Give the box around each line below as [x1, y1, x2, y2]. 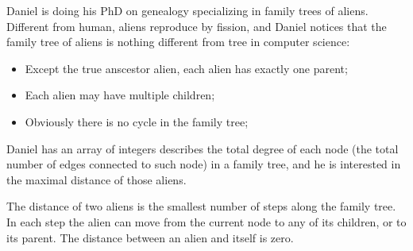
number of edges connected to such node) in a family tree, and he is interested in [6, 156, 401, 172]
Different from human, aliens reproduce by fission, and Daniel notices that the [6, 17, 387, 34]
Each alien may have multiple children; [25, 87, 215, 103]
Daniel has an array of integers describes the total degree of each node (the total [6, 140, 399, 156]
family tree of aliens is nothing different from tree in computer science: [6, 33, 350, 50]
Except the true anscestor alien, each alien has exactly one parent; [25, 60, 348, 76]
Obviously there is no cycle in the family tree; [25, 113, 249, 129]
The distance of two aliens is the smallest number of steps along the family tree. [6, 198, 396, 214]
